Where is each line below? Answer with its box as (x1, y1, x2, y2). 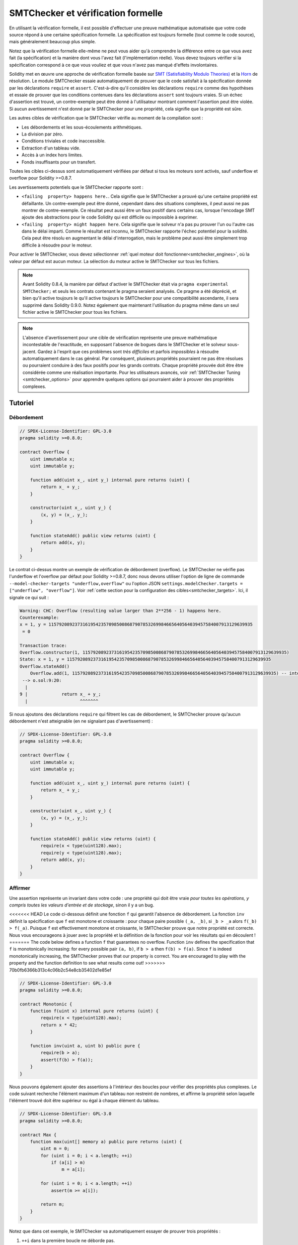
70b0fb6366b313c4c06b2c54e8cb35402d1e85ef (9, 967, 112, 973)
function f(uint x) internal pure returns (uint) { (30, 1008, 159, 1014)
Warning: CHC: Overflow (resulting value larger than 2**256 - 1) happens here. (19, 608, 222, 614)
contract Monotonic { (19, 1001, 73, 1007)
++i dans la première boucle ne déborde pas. (21, 1238, 115, 1244)
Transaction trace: (19, 642, 67, 648)
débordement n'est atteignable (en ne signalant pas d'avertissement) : (9, 718, 153, 724)
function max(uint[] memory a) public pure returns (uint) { (30, 1138, 182, 1144)
